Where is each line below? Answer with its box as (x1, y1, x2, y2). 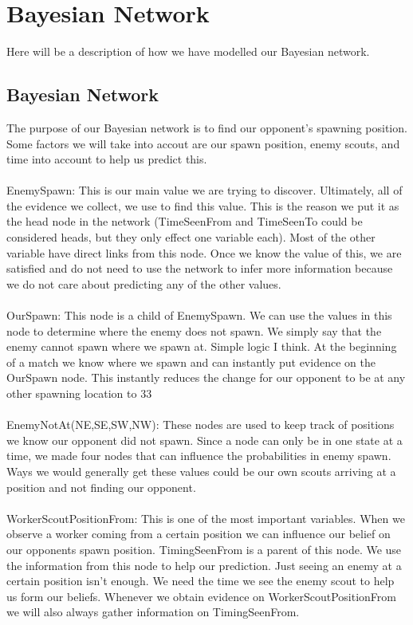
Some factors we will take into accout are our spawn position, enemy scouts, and (6, 135, 400, 151)
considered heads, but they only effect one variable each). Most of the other (6, 229, 376, 246)
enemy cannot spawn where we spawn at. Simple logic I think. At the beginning (6, 338, 397, 355)
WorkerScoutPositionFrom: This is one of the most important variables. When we (6, 509, 405, 526)
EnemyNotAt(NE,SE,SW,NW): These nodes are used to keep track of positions (6, 416, 395, 433)
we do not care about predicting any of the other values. (6, 275, 281, 292)
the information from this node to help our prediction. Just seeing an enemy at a (6, 556, 402, 573)
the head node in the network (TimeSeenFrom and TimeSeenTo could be (6, 213, 363, 230)
